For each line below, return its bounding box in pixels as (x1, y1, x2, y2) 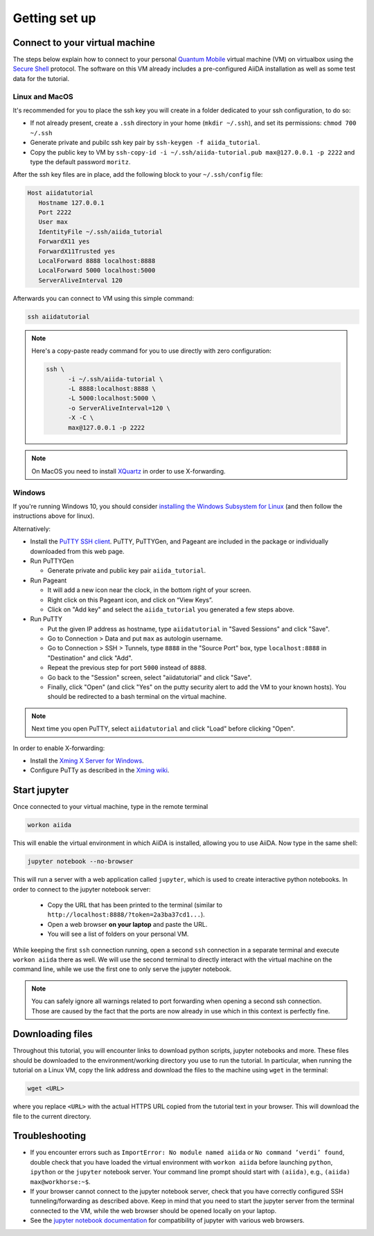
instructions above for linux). (12, 512, 95, 520)
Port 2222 (38, 209, 72, 216)
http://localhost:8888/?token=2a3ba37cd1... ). (47, 910, 206, 919)
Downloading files (12, 1028, 93, 1040)
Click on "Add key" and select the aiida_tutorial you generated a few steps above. (47, 605, 294, 613)
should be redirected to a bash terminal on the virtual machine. (47, 693, 226, 701)
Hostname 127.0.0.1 (38, 198, 105, 207)
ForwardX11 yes (38, 238, 90, 245)
